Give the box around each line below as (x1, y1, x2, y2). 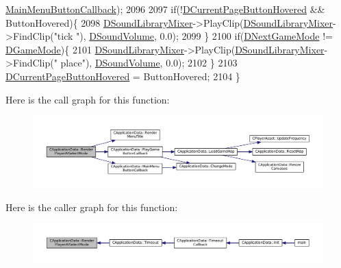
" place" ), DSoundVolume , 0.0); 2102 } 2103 (53, 56, 238, 70)
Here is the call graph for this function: (5, 92, 170, 106)
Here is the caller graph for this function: (5, 199, 178, 214)
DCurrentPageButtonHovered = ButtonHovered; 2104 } (5, 69, 240, 83)
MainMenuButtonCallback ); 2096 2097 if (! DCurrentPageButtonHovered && (5, 2, 325, 16)
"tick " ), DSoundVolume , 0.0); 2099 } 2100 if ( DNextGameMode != (53, 29, 333, 43)
